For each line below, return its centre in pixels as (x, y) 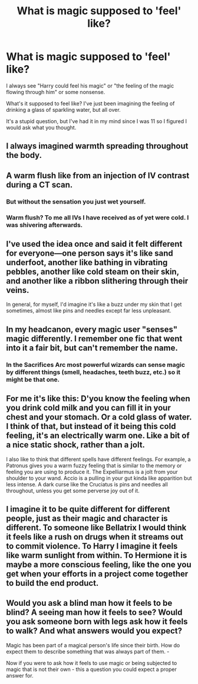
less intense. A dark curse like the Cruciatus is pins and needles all (87, 484)
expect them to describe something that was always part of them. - (88, 651)
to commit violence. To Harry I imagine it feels (92, 546)
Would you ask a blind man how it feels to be (89, 603)
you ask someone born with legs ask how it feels (97, 622)
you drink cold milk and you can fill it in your (88, 408)
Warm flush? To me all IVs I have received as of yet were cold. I (98, 217)
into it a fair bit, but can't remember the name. (92, 348)
